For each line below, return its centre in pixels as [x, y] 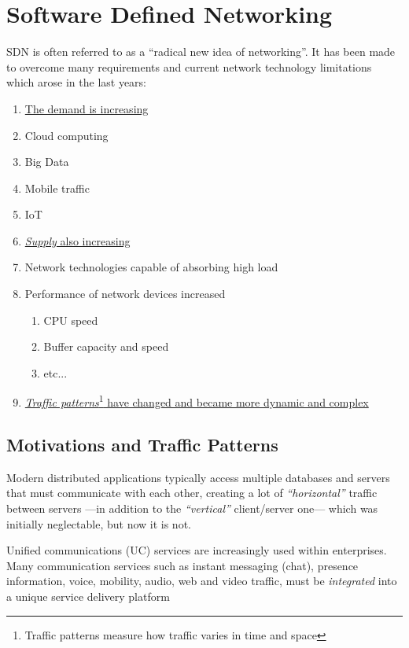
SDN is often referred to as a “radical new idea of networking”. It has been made [201, 52]
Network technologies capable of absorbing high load [151, 267]
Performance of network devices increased [125, 294]
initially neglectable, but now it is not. [99, 523]
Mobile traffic [57, 188]
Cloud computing [66, 135]
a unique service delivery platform [88, 596]
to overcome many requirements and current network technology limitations [189, 66]
